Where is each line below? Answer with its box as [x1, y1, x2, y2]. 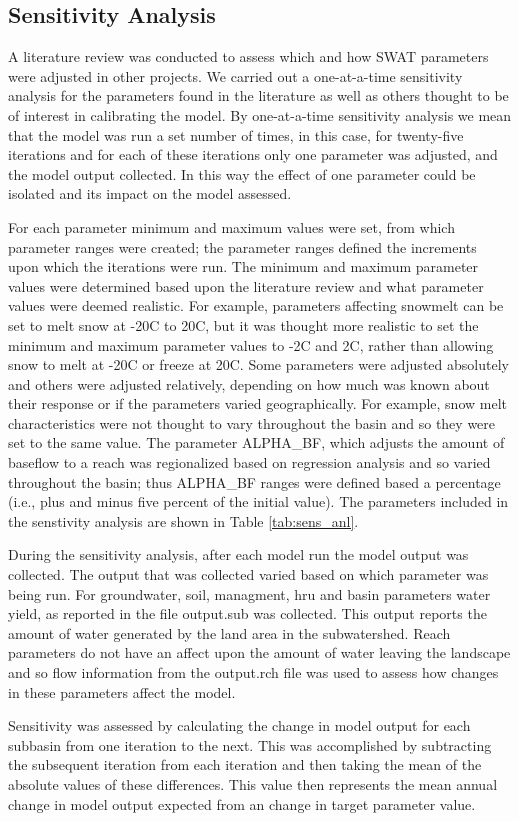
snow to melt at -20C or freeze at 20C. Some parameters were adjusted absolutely [8, 354, 509, 375]
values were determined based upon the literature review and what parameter [8, 275, 484, 296]
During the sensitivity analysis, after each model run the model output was [8, 544, 469, 565]
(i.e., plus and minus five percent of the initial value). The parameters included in [8, 491, 509, 512]
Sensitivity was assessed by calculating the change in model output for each [8, 715, 471, 736]
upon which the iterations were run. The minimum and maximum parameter [8, 256, 479, 277]
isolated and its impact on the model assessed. [8, 183, 292, 204]
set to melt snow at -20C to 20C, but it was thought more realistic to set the [8, 314, 479, 335]
